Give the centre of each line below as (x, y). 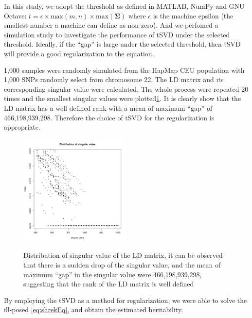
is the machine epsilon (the (193, 15)
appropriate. (22, 127)
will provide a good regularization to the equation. (79, 53)
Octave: (15, 15)
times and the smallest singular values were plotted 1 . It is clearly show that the (123, 98)
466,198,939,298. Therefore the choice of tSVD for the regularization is (109, 117)
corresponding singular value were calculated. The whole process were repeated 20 (126, 89)
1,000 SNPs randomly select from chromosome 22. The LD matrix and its (114, 79)
